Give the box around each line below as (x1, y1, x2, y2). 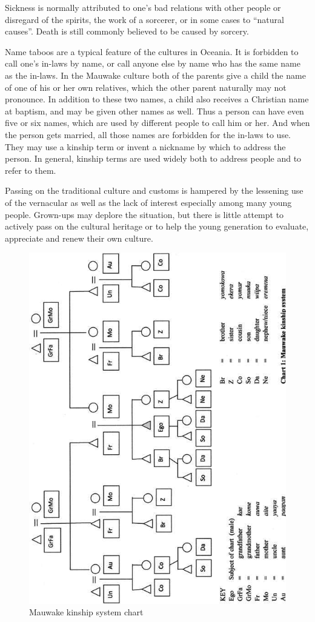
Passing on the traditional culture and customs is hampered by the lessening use (5, 184, 303, 197)
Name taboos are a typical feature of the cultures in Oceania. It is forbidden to (5, 45, 299, 58)
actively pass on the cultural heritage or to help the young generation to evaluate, (5, 220, 309, 233)
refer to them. (5, 164, 56, 176)
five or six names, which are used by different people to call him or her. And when (5, 116, 310, 129)
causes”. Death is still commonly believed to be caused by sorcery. (5, 25, 249, 38)
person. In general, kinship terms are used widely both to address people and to (5, 152, 302, 165)
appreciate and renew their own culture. (5, 231, 153, 244)
